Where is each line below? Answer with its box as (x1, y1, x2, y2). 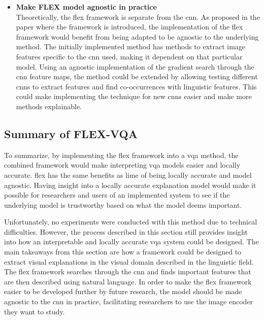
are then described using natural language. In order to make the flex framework (4, 276, 252, 286)
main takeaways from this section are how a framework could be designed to (4, 246, 242, 257)
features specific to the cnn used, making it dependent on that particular (16, 51, 243, 61)
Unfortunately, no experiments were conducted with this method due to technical (4, 216, 257, 227)
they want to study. (4, 306, 65, 316)
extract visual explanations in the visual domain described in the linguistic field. (4, 256, 254, 267)
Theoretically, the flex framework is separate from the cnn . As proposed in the (16, 11, 260, 22)
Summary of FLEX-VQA (4, 125, 138, 141)
